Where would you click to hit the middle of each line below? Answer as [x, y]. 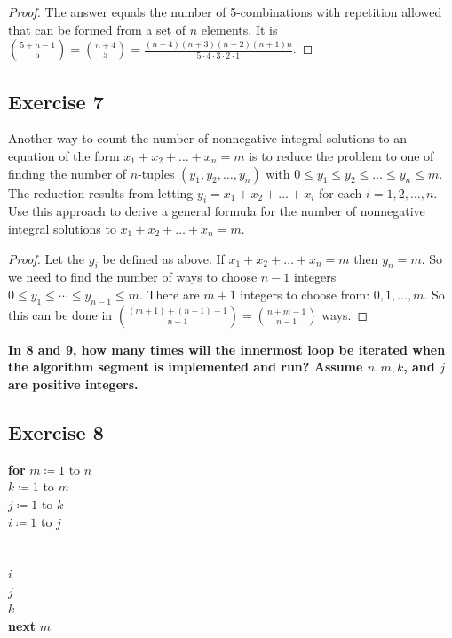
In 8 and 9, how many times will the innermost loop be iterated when [227, 349]
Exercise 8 [56, 431]
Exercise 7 [56, 101]
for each [341, 192]
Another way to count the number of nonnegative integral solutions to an [208, 138]
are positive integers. [73, 383]
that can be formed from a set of [97, 29]
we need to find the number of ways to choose [133, 277]
